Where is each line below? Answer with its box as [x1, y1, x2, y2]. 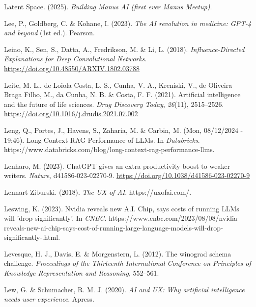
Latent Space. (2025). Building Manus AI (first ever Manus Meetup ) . [4, 1, 212, 11]
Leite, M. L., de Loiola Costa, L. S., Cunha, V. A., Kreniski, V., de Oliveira [4, 79, 232, 90]
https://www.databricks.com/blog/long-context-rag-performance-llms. [4, 144, 215, 154]
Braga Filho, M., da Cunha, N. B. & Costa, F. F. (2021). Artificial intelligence [4, 89, 241, 100]
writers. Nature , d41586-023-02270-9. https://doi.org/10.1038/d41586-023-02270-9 [4, 170, 250, 180]
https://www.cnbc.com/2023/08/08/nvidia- [109, 213, 240, 223]
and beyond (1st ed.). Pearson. [4, 27, 95, 38]
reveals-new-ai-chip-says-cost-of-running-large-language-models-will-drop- [4, 222, 223, 232]
